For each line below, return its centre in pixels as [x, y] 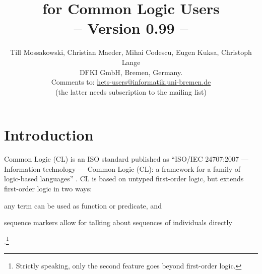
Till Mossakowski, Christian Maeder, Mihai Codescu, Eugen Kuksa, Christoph [131, 52]
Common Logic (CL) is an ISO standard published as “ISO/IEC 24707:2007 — [126, 159]
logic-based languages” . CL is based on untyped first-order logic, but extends [124, 179]
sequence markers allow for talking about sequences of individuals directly [118, 222]
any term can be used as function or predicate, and [83, 205]
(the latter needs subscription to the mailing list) [131, 91]
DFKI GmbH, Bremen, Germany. [131, 72]
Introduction [49, 135]
